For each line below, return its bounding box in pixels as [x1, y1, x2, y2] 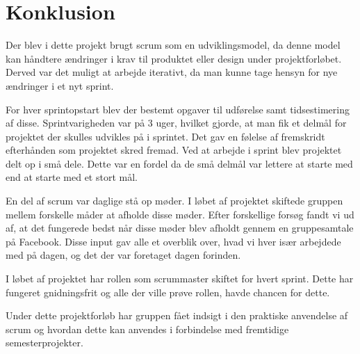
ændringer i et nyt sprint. [6, 78, 114, 92]
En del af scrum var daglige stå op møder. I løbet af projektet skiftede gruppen [6, 193, 343, 208]
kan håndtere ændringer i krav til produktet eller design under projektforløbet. [6, 51, 342, 65]
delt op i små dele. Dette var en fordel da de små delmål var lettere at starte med [6, 156, 353, 170]
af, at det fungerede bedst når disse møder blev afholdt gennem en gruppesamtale [6, 220, 354, 235]
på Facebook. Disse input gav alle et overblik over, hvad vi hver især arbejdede [6, 234, 341, 248]
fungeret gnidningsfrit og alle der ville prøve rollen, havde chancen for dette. [6, 284, 330, 299]
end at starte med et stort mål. [6, 170, 138, 184]
